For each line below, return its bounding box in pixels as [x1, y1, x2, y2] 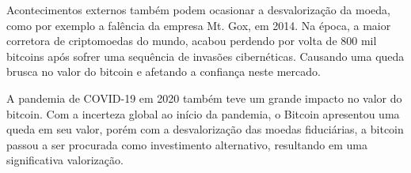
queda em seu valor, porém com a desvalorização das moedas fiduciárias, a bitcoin [6, 121, 404, 137]
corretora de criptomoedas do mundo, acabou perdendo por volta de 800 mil [6, 32, 377, 49]
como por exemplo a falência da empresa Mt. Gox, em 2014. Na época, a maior [6, 17, 391, 33]
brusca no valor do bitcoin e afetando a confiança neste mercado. [6, 63, 321, 80]
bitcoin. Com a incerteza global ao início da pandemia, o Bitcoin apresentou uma [6, 105, 400, 122]
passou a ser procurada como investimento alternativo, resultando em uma [6, 136, 367, 152]
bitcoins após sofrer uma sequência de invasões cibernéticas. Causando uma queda [6, 47, 405, 64]
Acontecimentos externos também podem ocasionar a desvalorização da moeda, [6, 2, 390, 17]
